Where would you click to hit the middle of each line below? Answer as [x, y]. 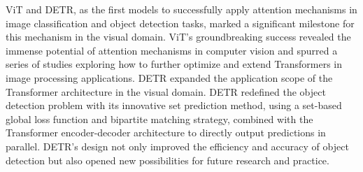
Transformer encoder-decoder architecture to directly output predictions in [166, 132]
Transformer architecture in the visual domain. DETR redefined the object [166, 91]
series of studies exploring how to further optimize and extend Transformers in [174, 64]
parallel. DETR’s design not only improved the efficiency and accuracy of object [177, 146]
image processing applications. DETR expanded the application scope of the [169, 77]
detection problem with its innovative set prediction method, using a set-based [174, 105]
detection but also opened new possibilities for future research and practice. [168, 160]
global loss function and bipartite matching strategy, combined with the [159, 119]
